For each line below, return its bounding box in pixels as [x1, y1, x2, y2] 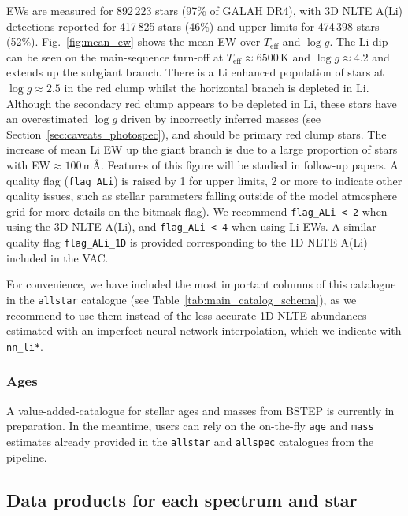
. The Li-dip [329, 33, 388, 50]
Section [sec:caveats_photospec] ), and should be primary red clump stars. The [6, 125, 387, 142]
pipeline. [6, 448, 47, 465]
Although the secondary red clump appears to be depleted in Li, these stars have [6, 95, 397, 111]
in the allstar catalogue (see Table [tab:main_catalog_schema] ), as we [6, 291, 357, 307]
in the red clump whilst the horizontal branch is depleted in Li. [64, 79, 369, 95]
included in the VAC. [6, 249, 109, 265]
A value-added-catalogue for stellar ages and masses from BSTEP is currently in [6, 402, 395, 418]
